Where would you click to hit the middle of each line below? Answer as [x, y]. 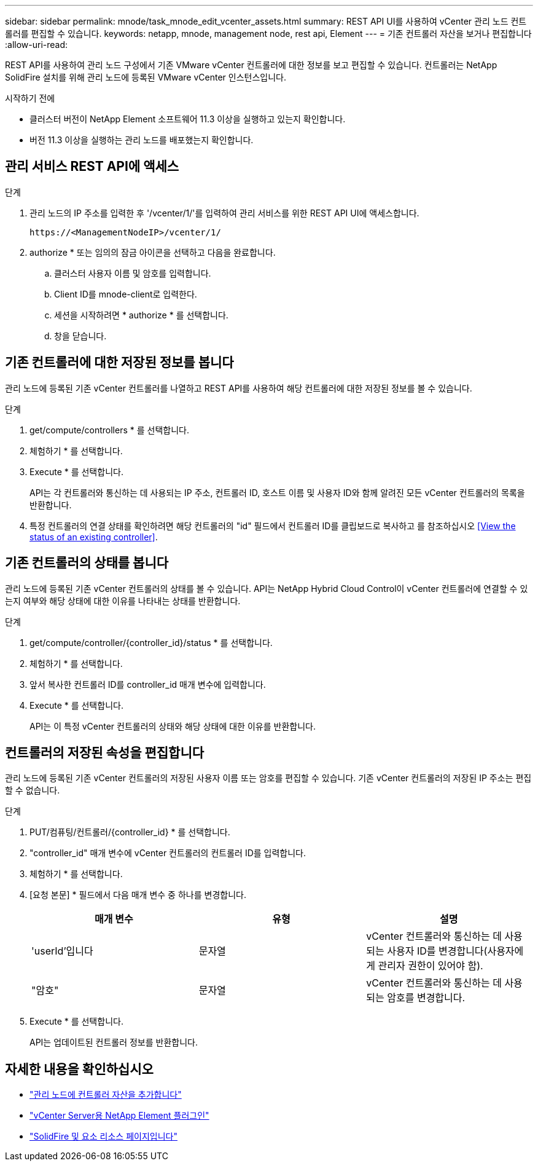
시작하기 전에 [30, 98]
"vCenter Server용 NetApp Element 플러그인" [119, 1116]
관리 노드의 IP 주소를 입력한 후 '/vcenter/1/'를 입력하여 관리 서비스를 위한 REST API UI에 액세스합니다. [224, 213]
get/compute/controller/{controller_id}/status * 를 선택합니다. [151, 642]
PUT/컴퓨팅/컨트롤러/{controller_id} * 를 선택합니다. [130, 832]
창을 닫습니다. [80, 336]
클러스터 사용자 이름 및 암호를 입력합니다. [133, 273]
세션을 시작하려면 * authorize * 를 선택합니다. [141, 315]
